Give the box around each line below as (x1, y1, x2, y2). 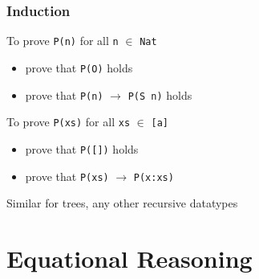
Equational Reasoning (6, 241, 253, 274)
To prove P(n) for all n (6, 32, 119, 49)
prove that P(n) (25, 86, 103, 103)
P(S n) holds (127, 86, 192, 103)
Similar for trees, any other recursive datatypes (6, 195, 238, 211)
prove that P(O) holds (25, 59, 133, 76)
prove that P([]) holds (25, 140, 139, 157)
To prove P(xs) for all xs (6, 113, 131, 130)
